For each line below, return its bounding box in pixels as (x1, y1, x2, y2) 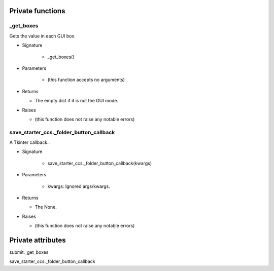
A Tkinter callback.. (9, 139, 50, 145)
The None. (35, 204, 57, 210)
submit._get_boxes (9, 249, 49, 255)
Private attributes (9, 236, 66, 244)
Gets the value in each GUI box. (9, 33, 76, 39)
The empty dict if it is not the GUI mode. (35, 98, 119, 104)
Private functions (9, 7, 65, 15)
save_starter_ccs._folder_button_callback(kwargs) (47, 160, 152, 166)
